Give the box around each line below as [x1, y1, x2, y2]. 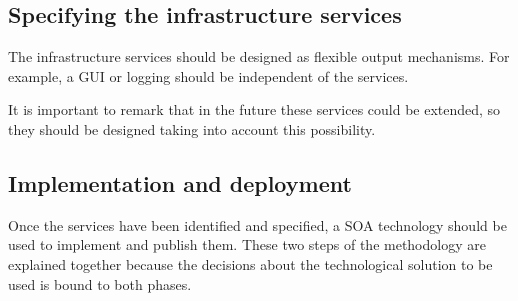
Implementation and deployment [8, 167, 352, 198]
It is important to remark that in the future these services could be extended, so [8, 99, 501, 120]
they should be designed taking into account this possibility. [8, 118, 376, 139]
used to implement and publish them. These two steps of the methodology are [8, 234, 486, 255]
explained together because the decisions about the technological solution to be [8, 253, 493, 274]
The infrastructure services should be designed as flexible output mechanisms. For [8, 46, 510, 67]
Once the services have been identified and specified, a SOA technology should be [8, 214, 507, 235]
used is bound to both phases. [8, 273, 192, 294]
